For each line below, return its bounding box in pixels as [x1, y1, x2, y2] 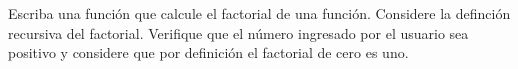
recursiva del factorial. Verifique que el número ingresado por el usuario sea [8, 22, 469, 43]
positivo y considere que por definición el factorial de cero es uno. [8, 42, 409, 63]
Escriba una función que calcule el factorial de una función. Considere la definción [8, 3, 511, 23]
